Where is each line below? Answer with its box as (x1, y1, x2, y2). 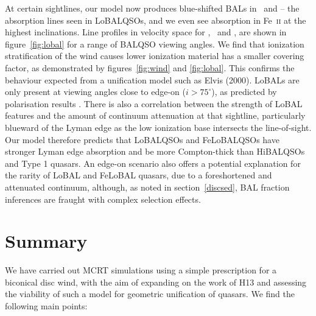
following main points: (5, 300, 88, 312)
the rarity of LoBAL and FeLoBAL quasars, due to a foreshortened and (5, 169, 272, 181)
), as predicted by (211, 85, 277, 98)
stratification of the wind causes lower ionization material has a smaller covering (5, 49, 304, 62)
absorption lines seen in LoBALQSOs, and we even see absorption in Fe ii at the (5, 13, 306, 26)
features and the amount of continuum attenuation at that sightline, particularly (5, 109, 306, 122)
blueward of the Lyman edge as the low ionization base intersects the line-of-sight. (5, 121, 312, 133)
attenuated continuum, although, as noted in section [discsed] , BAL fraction (5, 180, 290, 193)
